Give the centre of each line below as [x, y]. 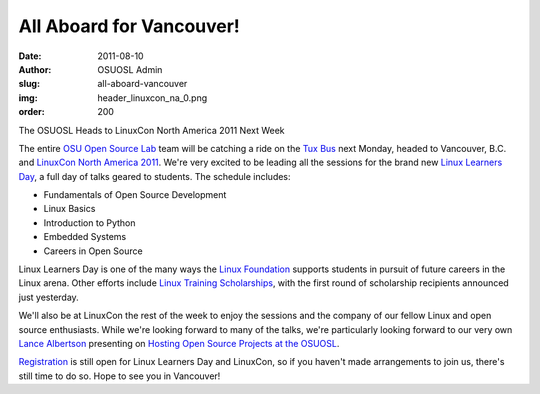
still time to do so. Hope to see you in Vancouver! [119, 376]
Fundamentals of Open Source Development [135, 195]
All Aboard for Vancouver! [129, 26]
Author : [35, 69]
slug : [29, 84]
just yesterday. [48, 297]
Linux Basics [69, 209]
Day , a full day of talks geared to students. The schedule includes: [154, 176]
